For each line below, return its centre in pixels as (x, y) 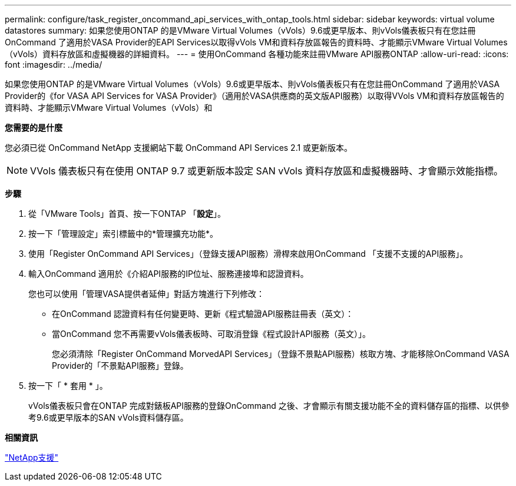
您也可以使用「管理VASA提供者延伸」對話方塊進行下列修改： (147, 294)
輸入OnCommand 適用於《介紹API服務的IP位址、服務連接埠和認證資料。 (168, 274)
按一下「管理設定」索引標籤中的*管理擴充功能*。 (123, 234)
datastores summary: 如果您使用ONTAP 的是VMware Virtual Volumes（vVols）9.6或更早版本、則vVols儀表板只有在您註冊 (240, 30)
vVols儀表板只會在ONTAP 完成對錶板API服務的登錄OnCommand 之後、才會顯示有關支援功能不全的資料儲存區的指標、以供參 (269, 406)
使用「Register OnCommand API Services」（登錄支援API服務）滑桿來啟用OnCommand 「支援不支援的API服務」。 (248, 254)
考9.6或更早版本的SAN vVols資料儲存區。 (108, 417)
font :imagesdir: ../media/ (54, 65)
